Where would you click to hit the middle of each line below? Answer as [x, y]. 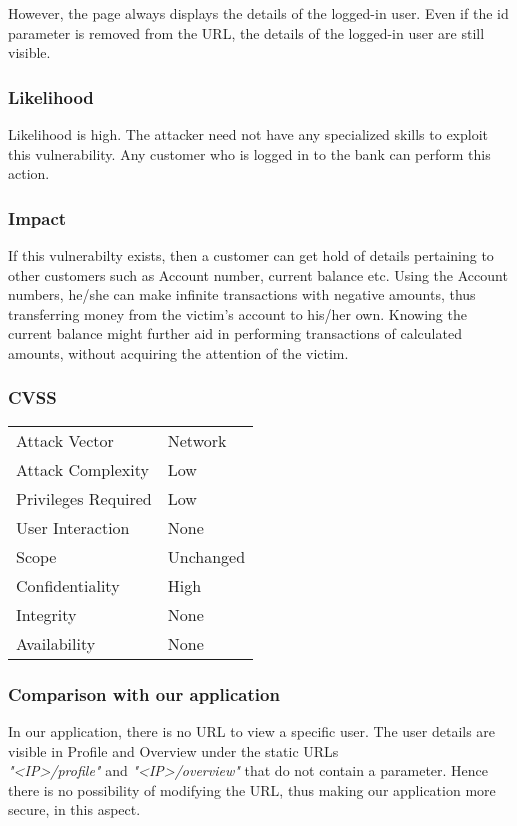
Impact [37, 217]
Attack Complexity [82, 469]
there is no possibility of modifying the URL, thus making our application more [252, 789]
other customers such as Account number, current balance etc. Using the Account [258, 274]
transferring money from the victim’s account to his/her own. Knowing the [237, 313]
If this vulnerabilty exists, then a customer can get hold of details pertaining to [251, 255]
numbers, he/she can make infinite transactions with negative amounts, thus [242, 294]
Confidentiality [68, 585]
